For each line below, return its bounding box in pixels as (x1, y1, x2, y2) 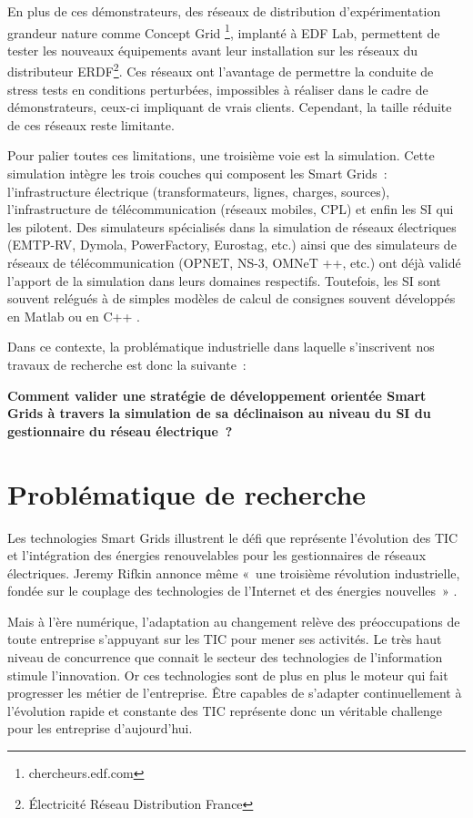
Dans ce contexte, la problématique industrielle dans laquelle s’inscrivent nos (7, 337, 435, 356)
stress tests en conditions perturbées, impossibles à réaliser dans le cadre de (7, 79, 428, 98)
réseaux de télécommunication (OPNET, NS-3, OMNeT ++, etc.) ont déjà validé (7, 253, 461, 272)
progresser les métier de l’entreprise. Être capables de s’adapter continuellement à (7, 683, 462, 702)
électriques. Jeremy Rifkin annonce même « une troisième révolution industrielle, (7, 563, 460, 582)
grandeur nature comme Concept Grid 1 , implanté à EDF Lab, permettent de (7, 20, 440, 42)
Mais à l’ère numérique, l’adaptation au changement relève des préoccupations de (7, 611, 460, 630)
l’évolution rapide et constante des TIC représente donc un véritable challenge (7, 700, 442, 720)
